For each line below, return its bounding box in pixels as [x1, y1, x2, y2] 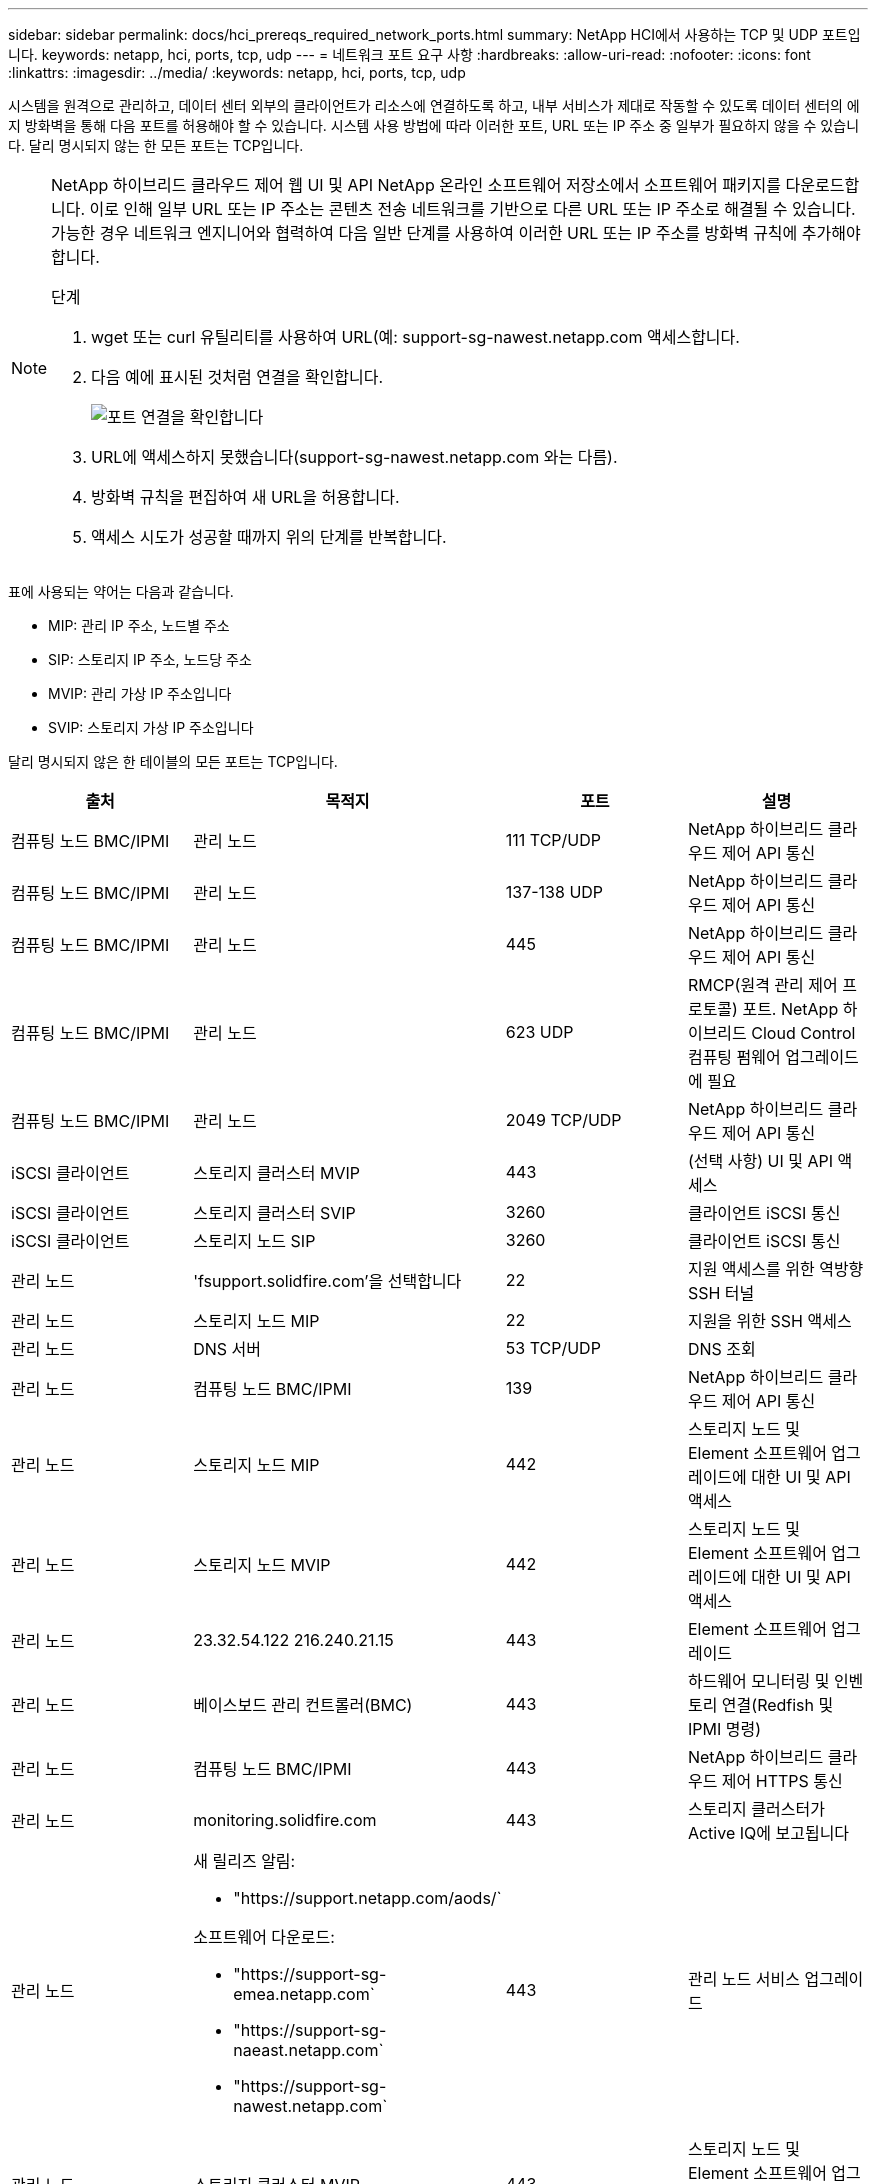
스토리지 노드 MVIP [193, 1555, 331, 1575]
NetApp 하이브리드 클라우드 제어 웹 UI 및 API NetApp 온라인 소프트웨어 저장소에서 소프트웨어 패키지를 [51, 175, 782, 195]
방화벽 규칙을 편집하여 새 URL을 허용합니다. [91, 487, 400, 507]
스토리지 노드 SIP [193, 1231, 316, 1251]
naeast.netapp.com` [233, 2040, 384, 2060]
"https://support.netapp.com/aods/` [233, 1888, 502, 1908]
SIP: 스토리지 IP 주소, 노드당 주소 [48, 651, 252, 668]
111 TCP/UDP [505, 830, 601, 850]
